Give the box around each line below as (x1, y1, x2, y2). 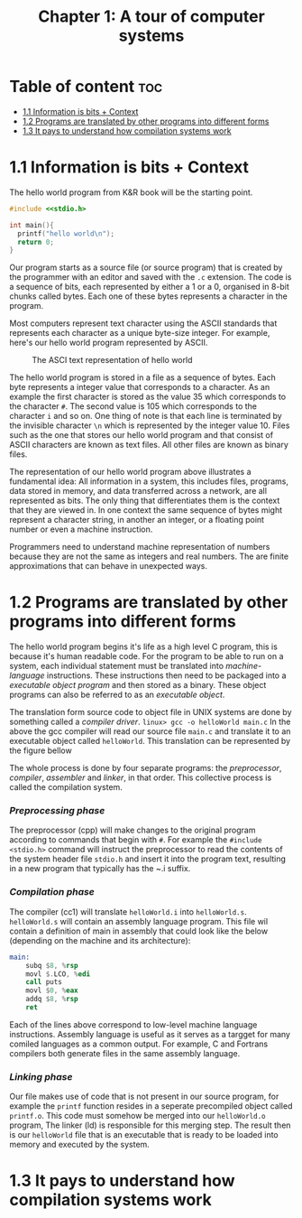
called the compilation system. (9, 782, 124, 793)
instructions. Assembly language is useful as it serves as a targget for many (9, 1028, 291, 1039)
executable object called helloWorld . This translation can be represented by (9, 736, 291, 747)
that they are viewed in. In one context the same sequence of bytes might (9, 505, 283, 516)
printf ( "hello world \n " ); (17, 228, 115, 238)
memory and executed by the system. (9, 1139, 151, 1150)
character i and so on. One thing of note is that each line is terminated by (9, 411, 282, 422)
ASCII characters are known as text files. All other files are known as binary (9, 440, 288, 451)
